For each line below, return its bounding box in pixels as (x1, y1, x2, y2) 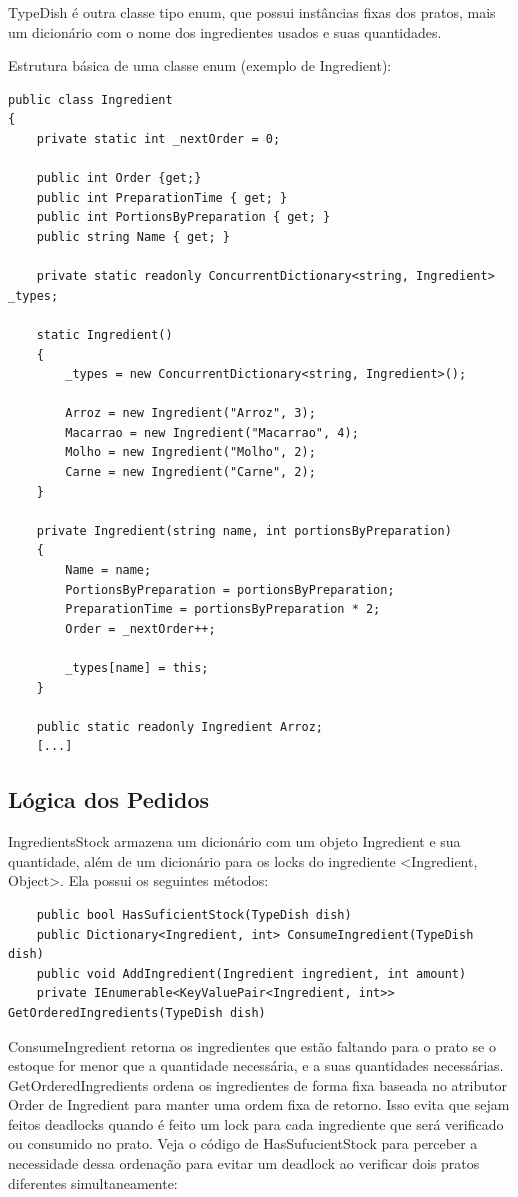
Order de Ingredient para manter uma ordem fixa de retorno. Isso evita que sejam (8, 1094, 510, 1115)
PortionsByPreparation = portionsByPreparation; (65, 582, 395, 597)
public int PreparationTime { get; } (36, 190, 288, 205)
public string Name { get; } (36, 229, 230, 244)
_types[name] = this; (65, 661, 209, 675)
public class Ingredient (8, 92, 173, 107)
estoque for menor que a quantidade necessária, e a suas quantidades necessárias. (8, 1055, 504, 1076)
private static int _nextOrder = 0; (36, 131, 281, 146)
